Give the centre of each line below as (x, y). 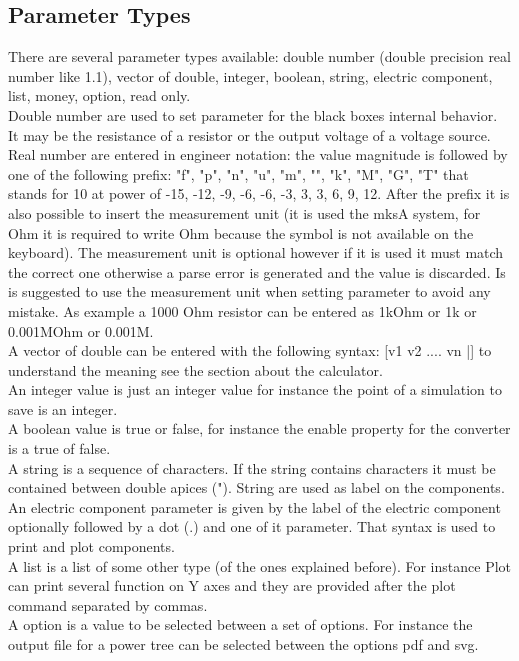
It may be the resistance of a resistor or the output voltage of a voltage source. (249, 134)
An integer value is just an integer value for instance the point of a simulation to (255, 389)
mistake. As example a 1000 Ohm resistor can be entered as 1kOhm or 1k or (242, 310)
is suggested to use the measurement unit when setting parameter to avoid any (249, 291)
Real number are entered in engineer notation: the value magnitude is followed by (258, 154)
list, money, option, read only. (99, 95)
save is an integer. (63, 408)
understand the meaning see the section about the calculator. (195, 369)
